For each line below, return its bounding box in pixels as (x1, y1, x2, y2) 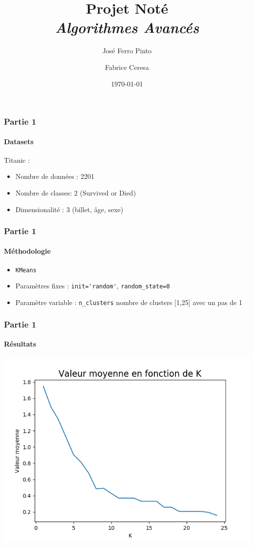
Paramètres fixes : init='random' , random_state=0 (15, 281, 170, 291)
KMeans (15, 266, 37, 274)
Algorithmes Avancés (55, 17, 199, 38)
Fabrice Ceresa (105, 62, 149, 72)
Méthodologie (4, 245, 51, 256)
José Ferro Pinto (102, 45, 152, 56)
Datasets (4, 136, 34, 146)
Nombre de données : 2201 (15, 171, 94, 181)
